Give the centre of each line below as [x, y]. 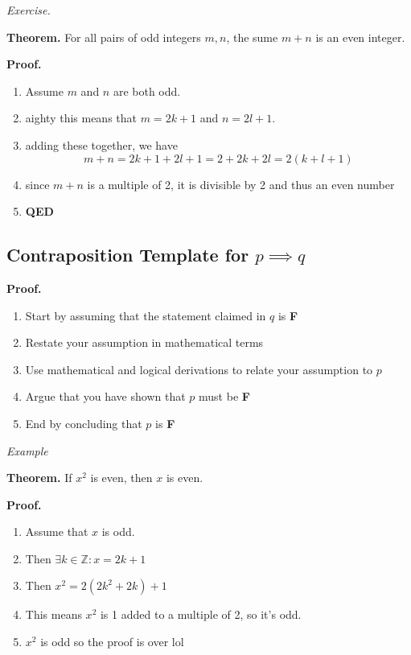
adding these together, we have [101, 144]
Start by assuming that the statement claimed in [146, 315]
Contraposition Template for [128, 255]
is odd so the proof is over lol [112, 642]
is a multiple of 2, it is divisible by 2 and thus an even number [241, 184]
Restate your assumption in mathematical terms [144, 342]
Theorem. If [39, 478]
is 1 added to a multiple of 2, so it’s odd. [201, 614]
